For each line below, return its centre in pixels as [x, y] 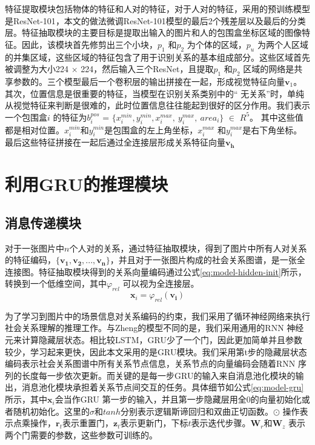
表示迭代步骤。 [221, 423]
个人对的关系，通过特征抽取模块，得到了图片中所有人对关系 [188, 248]
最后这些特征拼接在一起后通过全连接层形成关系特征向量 [115, 142]
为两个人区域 [283, 44]
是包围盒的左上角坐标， [151, 129]
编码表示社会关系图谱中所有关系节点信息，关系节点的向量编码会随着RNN [150, 363]
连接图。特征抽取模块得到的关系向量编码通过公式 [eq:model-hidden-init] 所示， [156, 271]
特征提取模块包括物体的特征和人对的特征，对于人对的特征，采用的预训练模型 [157, 8]
